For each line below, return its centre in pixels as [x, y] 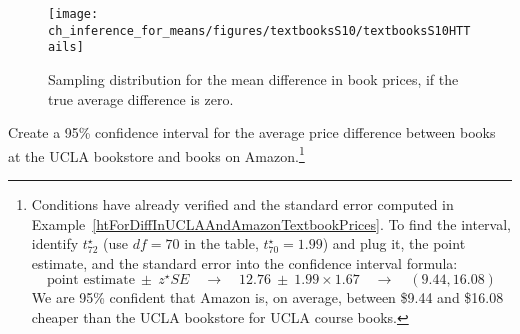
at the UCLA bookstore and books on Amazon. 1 [156, 154]
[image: [73, 14]
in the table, [221, 243]
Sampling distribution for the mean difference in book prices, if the [253, 78]
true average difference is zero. [141, 98]
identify [55, 243]
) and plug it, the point [394, 243]
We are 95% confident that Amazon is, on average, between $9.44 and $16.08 [267, 297]
